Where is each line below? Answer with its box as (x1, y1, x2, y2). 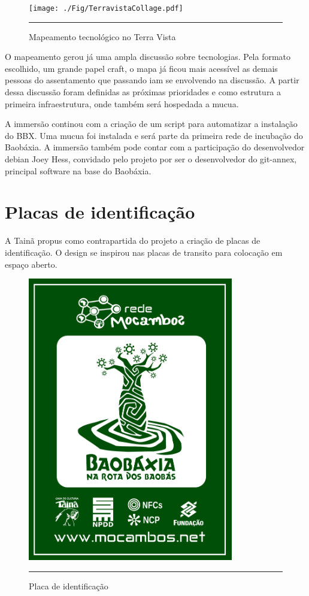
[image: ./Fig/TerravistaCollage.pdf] (29, 4, 183, 13)
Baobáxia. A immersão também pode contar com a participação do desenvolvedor (5, 141, 305, 153)
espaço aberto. (5, 258, 57, 270)
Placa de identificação (29, 579, 108, 592)
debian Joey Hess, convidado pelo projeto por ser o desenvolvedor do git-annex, (5, 153, 297, 165)
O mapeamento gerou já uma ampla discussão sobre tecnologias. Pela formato (5, 50, 291, 63)
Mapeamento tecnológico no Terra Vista (29, 30, 176, 43)
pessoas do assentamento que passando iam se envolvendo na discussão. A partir (5, 74, 299, 86)
